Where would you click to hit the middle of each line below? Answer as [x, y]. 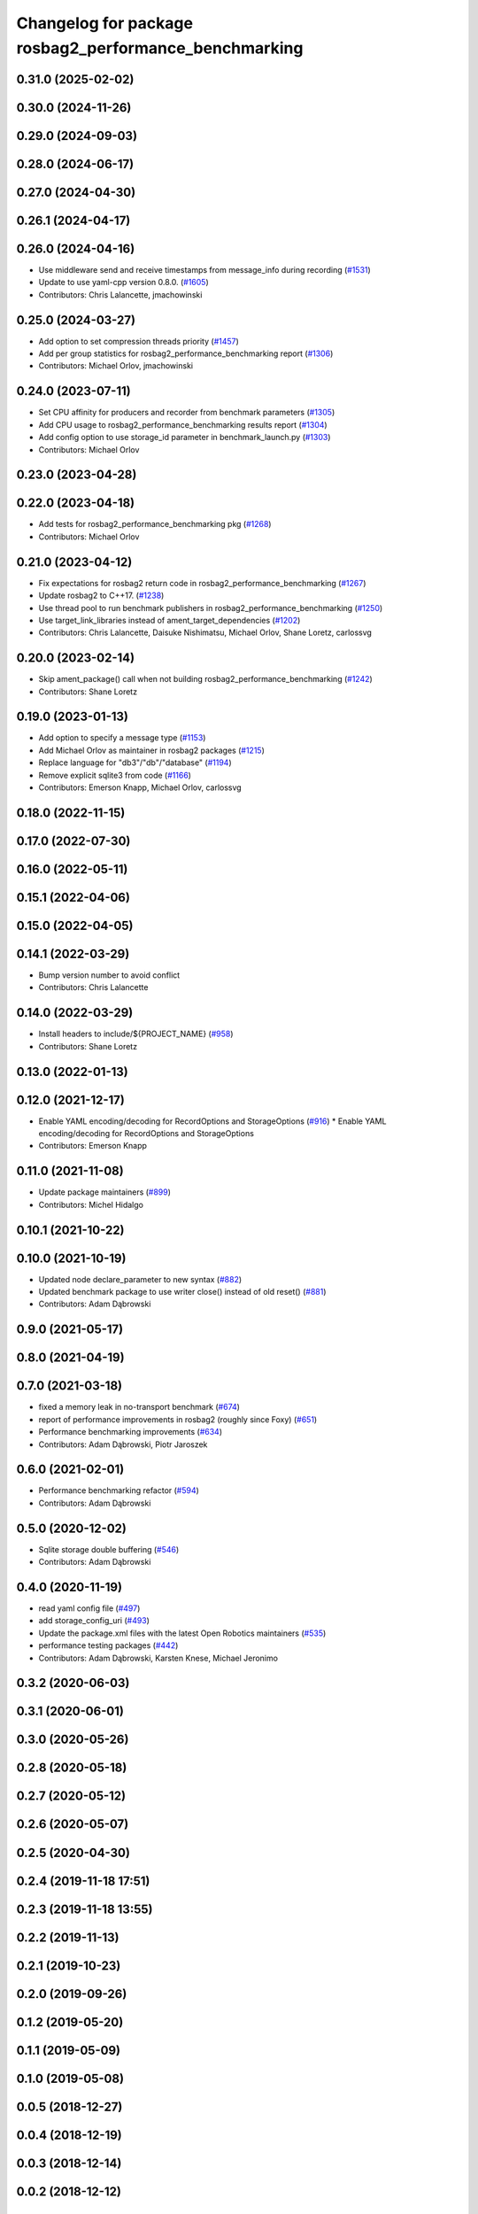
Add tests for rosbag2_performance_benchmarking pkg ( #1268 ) [155, 524]
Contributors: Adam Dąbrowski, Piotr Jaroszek [123, 1444]
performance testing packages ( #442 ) [108, 1645]
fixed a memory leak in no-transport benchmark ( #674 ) [139, 1407]
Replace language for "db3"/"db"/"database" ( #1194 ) [135, 763]
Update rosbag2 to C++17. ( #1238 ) [101, 596]
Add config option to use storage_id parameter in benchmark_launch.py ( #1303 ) [185, 437]
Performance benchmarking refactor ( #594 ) [119, 1490]
